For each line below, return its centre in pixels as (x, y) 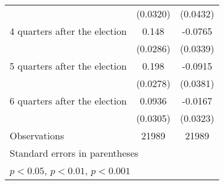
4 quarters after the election (68, 31)
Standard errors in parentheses (74, 153)
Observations (37, 135)
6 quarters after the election (68, 101)
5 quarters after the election (68, 66)
